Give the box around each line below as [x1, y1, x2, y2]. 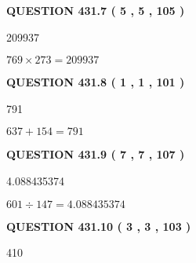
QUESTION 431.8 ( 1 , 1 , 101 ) [6, 74, 185, 90]
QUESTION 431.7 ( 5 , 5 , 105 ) [6, 2, 185, 18]
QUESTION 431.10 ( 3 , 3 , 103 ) [6, 217, 191, 234]
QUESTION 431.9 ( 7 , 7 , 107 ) [6, 146, 185, 163]
